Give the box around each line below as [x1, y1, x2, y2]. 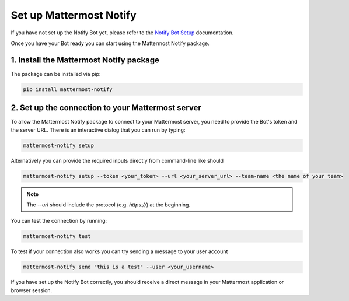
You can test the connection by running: [11, 218, 107, 225]
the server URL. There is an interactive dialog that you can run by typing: [11, 126, 186, 134]
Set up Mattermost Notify [11, 9, 137, 22]
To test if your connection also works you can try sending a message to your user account [11, 248, 228, 255]
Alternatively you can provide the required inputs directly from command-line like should [11, 157, 224, 164]
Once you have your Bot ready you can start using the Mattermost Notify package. [11, 40, 210, 47]
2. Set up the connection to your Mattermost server [11, 103, 201, 113]
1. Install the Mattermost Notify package [11, 55, 160, 65]
